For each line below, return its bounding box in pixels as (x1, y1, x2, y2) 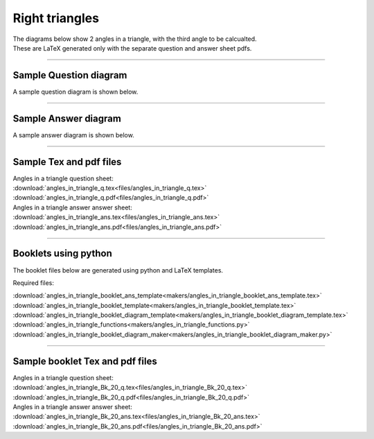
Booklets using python (12, 248, 112, 259)
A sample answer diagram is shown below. (12, 130, 134, 139)
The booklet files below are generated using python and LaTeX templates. (12, 266, 224, 274)
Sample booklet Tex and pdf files (12, 355, 157, 367)
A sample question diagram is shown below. (12, 87, 139, 96)
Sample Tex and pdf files (12, 156, 122, 168)
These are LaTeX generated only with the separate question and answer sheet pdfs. (12, 44, 252, 52)
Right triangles (12, 10, 100, 26)
